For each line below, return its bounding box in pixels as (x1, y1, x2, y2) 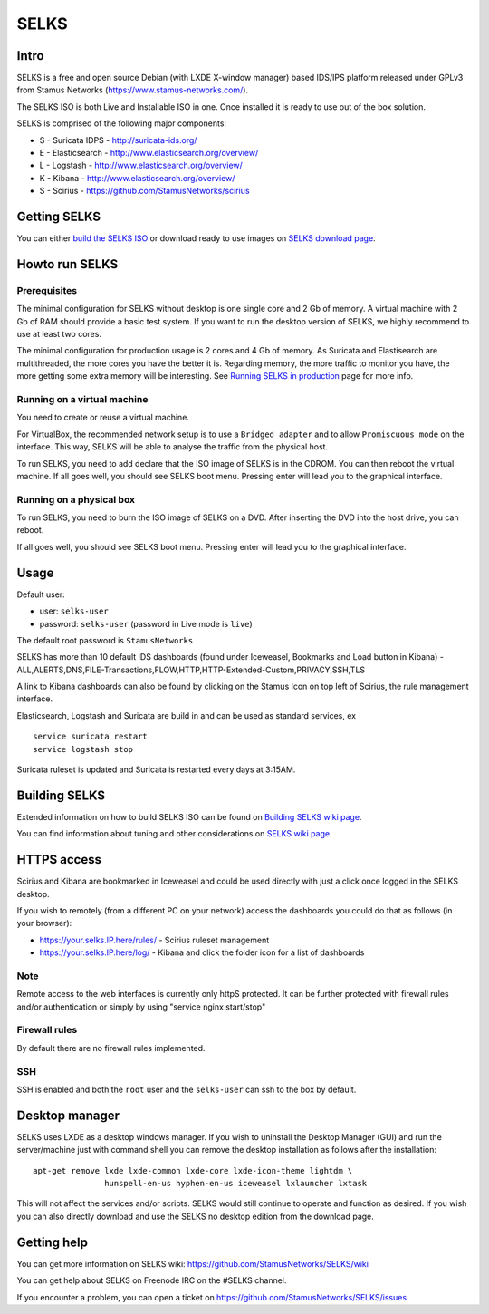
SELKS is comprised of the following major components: (16, 118, 226, 129)
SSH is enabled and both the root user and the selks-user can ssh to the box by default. (16, 1084, 357, 1095)
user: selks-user (39, 605, 109, 616)
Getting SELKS (16, 209, 101, 224)
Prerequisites (16, 284, 77, 296)
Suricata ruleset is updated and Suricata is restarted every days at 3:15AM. (16, 764, 296, 775)
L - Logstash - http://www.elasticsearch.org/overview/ (39, 159, 244, 171)
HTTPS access (16, 852, 101, 867)
